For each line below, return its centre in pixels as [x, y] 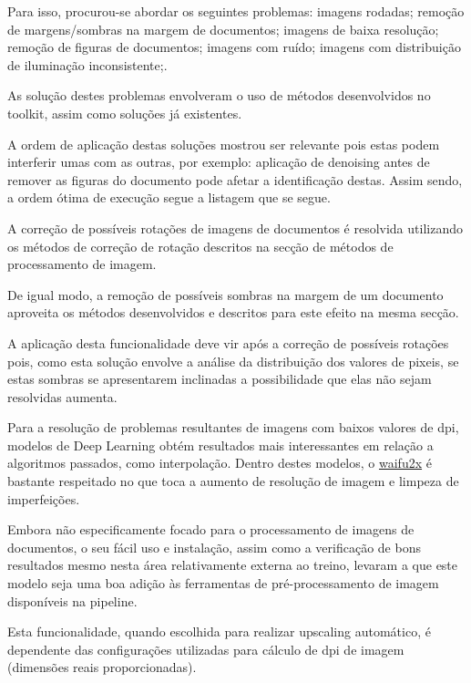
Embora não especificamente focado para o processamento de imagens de [211, 529]
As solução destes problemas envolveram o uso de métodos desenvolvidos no [219, 95]
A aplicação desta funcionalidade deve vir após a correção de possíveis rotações [228, 342]
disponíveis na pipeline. [72, 600]
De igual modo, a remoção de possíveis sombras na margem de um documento [225, 294]
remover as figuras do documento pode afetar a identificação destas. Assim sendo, [235, 179]
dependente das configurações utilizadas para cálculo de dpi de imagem [206, 649]
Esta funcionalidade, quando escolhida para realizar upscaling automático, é [219, 631]
